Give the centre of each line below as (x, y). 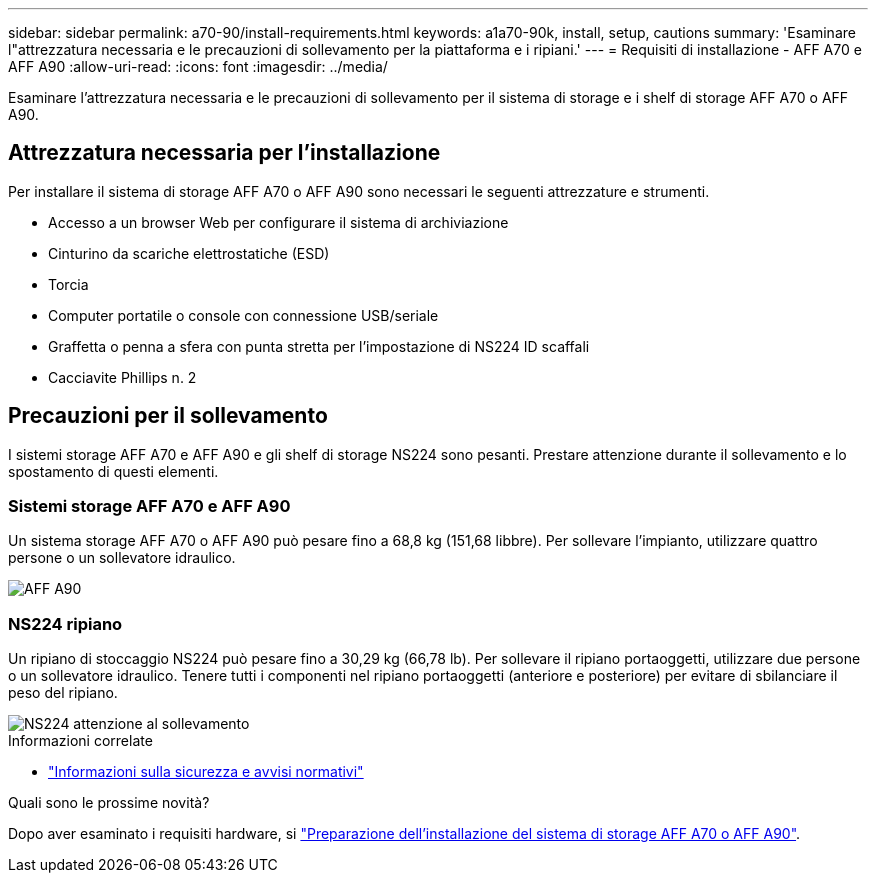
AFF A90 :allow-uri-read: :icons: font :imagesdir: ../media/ (198, 66)
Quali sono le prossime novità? (109, 803)
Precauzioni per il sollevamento (168, 416)
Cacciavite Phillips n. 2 (122, 377)
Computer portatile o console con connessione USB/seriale (243, 315)
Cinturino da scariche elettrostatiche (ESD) (189, 253)
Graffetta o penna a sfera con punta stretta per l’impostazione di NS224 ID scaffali (319, 346)
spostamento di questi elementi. (113, 471)
